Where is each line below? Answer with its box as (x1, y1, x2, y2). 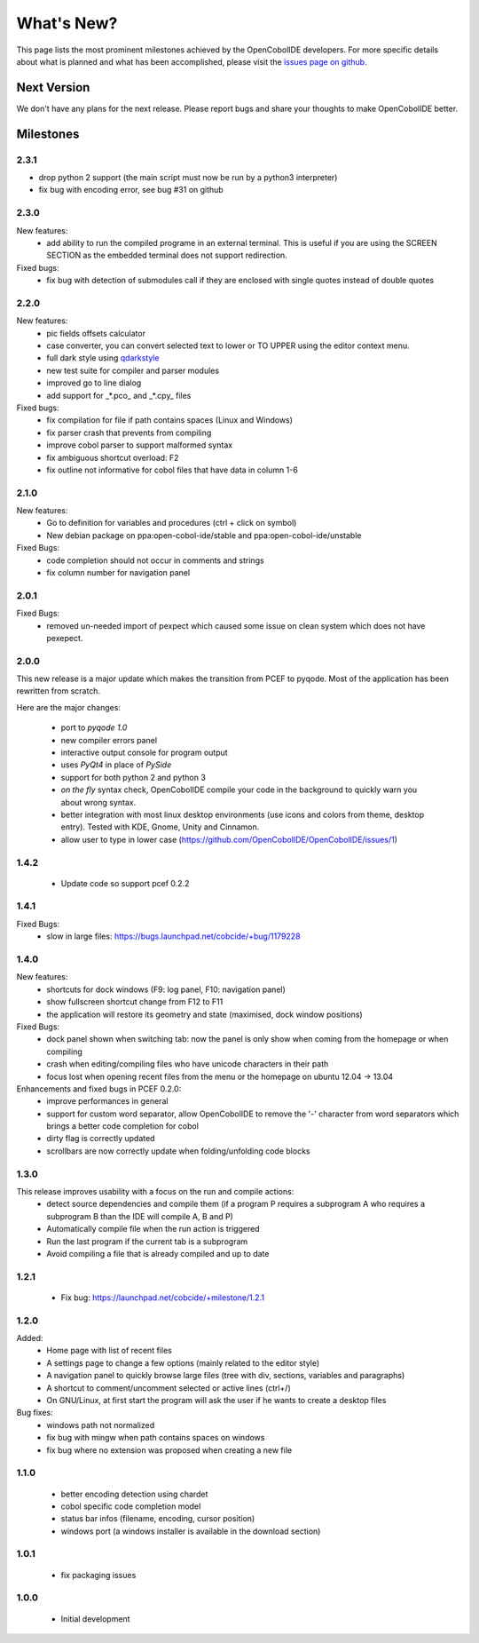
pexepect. (46, 632, 83, 643)
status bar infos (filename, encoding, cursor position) (60, 1513, 255, 1524)
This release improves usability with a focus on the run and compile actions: (16, 1187, 294, 1196)
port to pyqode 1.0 (60, 722, 128, 733)
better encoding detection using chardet (60, 1488, 208, 1499)
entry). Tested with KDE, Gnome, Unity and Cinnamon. (60, 821, 260, 832)
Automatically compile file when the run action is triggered (46, 1224, 261, 1234)
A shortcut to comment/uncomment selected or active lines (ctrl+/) (46, 1382, 292, 1393)
